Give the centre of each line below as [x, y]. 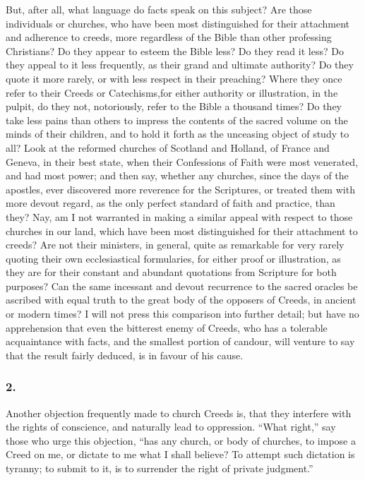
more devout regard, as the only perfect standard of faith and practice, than [170, 203]
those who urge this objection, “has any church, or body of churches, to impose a [181, 440]
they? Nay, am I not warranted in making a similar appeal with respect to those [179, 216]
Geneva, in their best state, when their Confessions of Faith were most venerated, [182, 161]
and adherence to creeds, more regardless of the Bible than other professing [169, 37]
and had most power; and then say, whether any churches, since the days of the [177, 175]
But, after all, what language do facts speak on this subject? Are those [159, 9]
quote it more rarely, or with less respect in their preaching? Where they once [174, 78]
